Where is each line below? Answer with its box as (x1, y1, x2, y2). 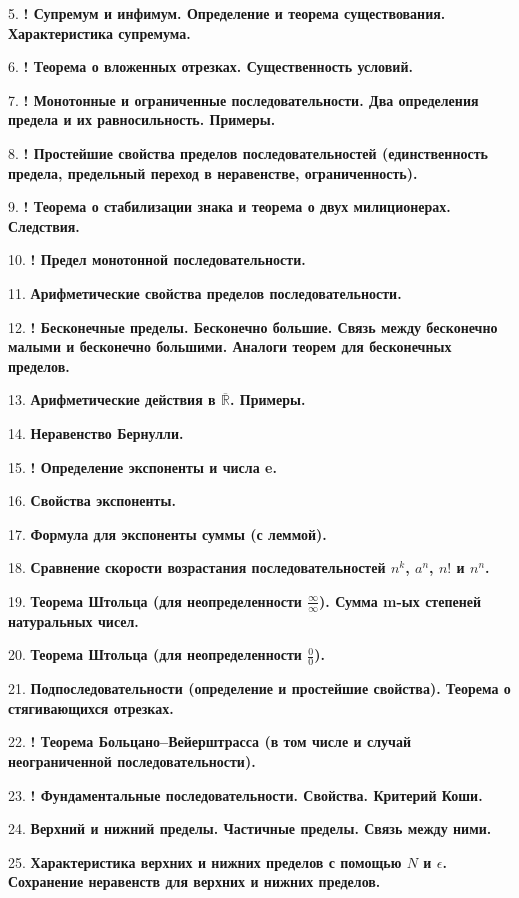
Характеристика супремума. (8, 22, 191, 43)
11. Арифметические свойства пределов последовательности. (8, 282, 402, 303)
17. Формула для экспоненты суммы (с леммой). (8, 523, 327, 544)
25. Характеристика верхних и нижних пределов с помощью (8, 851, 402, 872)
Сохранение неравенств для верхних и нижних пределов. (8, 871, 381, 892)
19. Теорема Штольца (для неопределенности (8, 590, 302, 611)
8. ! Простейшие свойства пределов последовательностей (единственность (8, 142, 488, 163)
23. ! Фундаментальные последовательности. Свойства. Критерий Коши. (8, 784, 483, 805)
